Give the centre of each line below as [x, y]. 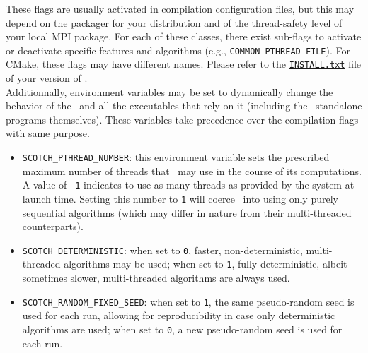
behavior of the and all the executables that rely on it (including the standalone [184, 106]
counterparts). [53, 226]
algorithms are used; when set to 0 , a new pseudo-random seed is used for [182, 329]
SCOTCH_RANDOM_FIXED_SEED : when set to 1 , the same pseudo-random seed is [188, 301]
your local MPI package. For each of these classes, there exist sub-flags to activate [184, 36]
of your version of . [47, 78]
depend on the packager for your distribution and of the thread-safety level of [174, 22]
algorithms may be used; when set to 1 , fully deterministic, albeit [206, 264]
